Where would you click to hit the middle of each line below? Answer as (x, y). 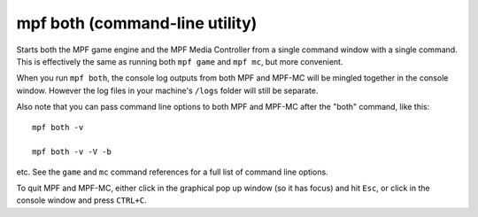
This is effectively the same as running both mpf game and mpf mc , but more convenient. (180, 61)
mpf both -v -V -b (72, 152)
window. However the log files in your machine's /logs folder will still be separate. (167, 90)
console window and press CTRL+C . (81, 200)
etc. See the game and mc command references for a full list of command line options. (172, 172)
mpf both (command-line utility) (137, 23)
